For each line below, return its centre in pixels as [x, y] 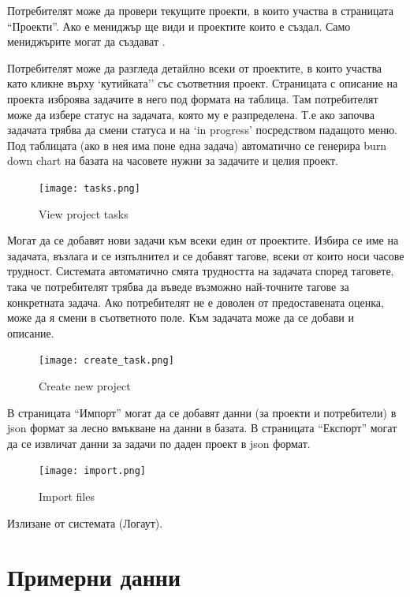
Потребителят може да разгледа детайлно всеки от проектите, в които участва [195, 67]
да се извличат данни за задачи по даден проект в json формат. [159, 443]
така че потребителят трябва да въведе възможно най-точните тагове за [178, 286]
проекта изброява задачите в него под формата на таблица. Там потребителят [193, 98]
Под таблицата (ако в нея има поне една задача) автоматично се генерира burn [197, 145]
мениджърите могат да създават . [86, 41]
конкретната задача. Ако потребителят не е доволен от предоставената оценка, [196, 302]
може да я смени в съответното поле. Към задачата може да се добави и [181, 317]
